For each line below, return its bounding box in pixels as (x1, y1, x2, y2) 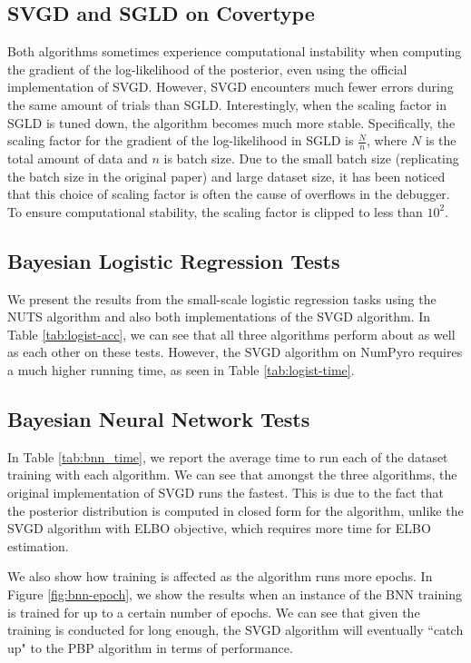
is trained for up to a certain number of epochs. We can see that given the (7, 602, 420, 621)
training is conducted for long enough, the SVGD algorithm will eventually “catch (7, 620, 464, 639)
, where (367, 131, 407, 150)
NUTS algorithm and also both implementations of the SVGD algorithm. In (7, 307, 431, 326)
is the (426, 131, 456, 150)
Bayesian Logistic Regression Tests (7, 246, 340, 274)
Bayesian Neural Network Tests (7, 404, 310, 432)
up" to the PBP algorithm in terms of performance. (7, 638, 293, 657)
